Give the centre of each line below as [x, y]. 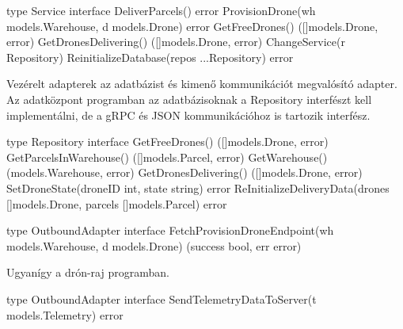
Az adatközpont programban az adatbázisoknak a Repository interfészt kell [189, 99]
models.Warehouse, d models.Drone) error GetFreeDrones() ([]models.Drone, [192, 26]
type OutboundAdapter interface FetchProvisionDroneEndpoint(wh [170, 230]
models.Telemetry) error [65, 314]
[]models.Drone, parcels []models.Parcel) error [117, 203]
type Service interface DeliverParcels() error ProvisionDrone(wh [161, 10]
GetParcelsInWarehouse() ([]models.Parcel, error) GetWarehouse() [167, 157]
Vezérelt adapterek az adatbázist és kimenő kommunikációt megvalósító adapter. [202, 84]
